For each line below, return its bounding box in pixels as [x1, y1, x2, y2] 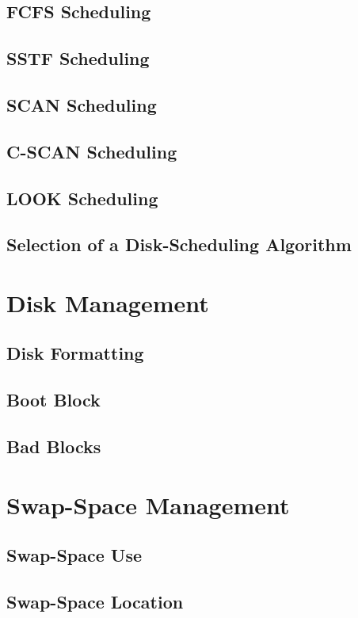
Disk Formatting [6, 341, 144, 365]
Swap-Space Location [6, 589, 184, 613]
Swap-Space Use [6, 543, 143, 567]
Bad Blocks [6, 434, 101, 459]
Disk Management [6, 286, 209, 319]
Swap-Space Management [6, 488, 290, 521]
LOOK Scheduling [6, 185, 158, 210]
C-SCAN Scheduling [6, 139, 177, 163]
